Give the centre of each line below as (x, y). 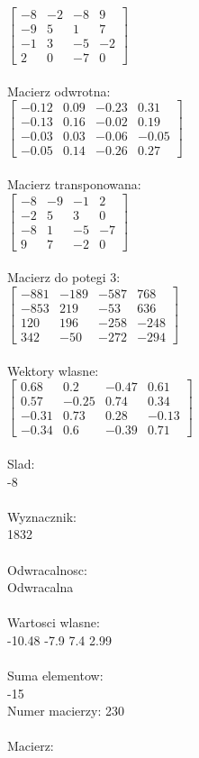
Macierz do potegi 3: (64, 277)
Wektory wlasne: (53, 370)
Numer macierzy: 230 (66, 711)
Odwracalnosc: (47, 569)
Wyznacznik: (42, 516)
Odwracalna (41, 587)
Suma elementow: (55, 676)
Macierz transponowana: (74, 184)
